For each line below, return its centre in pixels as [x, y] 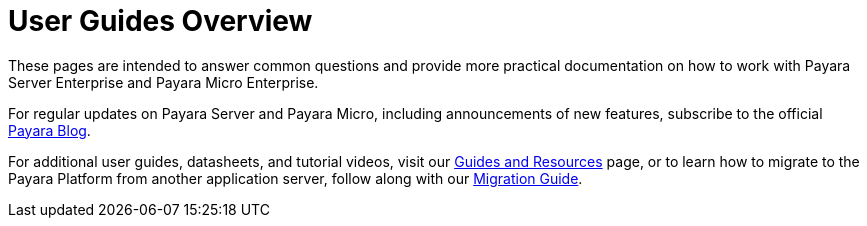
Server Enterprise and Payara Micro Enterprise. [163, 82]
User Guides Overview [160, 21]
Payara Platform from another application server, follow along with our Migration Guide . [295, 178]
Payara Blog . [49, 130]
